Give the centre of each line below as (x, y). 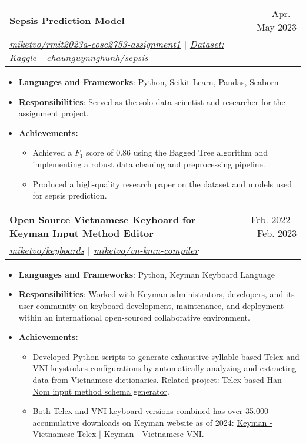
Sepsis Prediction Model (67, 20)
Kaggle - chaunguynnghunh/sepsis (79, 57)
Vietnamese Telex (64, 434)
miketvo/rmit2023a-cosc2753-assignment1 (95, 44)
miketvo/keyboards (47, 250)
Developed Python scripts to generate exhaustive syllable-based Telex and (166, 356)
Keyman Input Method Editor (82, 233)
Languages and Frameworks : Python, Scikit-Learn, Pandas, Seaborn (149, 82)
